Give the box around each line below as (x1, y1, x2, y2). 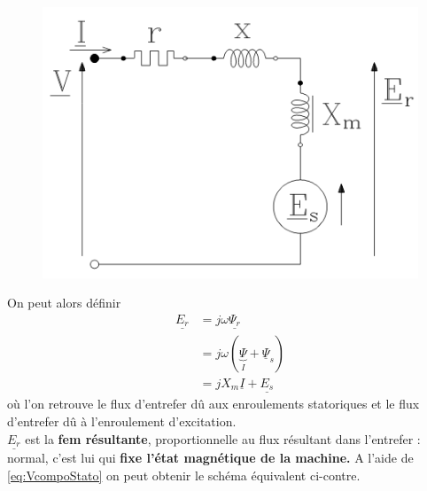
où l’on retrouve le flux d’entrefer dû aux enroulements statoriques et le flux (7, 394, 420, 413)
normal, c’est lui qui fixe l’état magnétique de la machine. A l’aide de (7, 448, 414, 467)
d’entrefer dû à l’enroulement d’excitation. (7, 411, 237, 430)
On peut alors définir (7, 293, 121, 312)
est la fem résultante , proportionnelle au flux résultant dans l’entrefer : (25, 429, 421, 448)
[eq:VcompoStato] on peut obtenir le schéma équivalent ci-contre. (7, 465, 361, 484)
